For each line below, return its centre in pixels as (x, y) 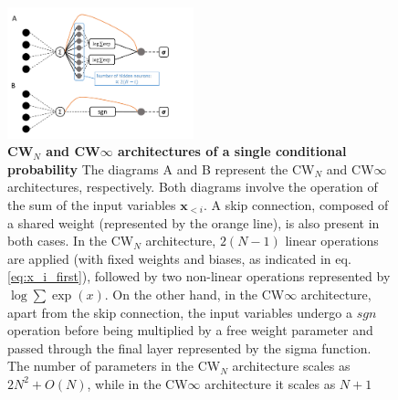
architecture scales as (291, 366)
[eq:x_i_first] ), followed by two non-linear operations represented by (199, 276)
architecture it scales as (270, 383)
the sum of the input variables (92, 205)
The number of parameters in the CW (114, 366)
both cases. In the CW (71, 241)
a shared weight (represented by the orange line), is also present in (194, 222)
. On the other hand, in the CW (194, 294)
